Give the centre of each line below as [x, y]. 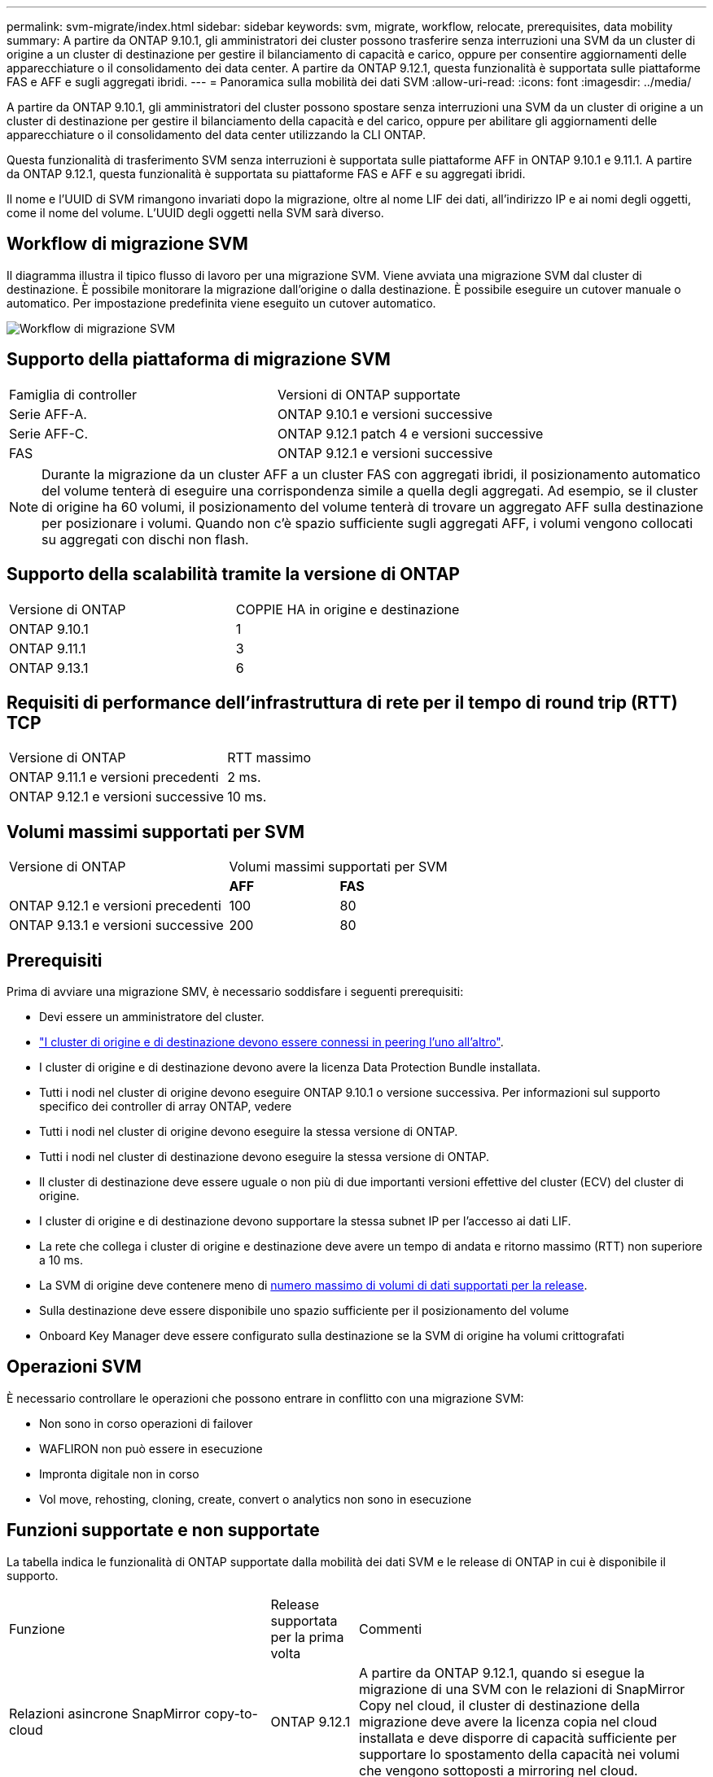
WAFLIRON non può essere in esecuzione [151, 1448]
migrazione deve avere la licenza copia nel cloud [508, 1721]
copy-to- [231, 1713]
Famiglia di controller [73, 394]
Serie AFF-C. [49, 433]
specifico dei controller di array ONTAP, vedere [166, 1107]
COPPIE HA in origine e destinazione [348, 609]
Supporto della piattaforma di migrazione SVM [199, 360]
